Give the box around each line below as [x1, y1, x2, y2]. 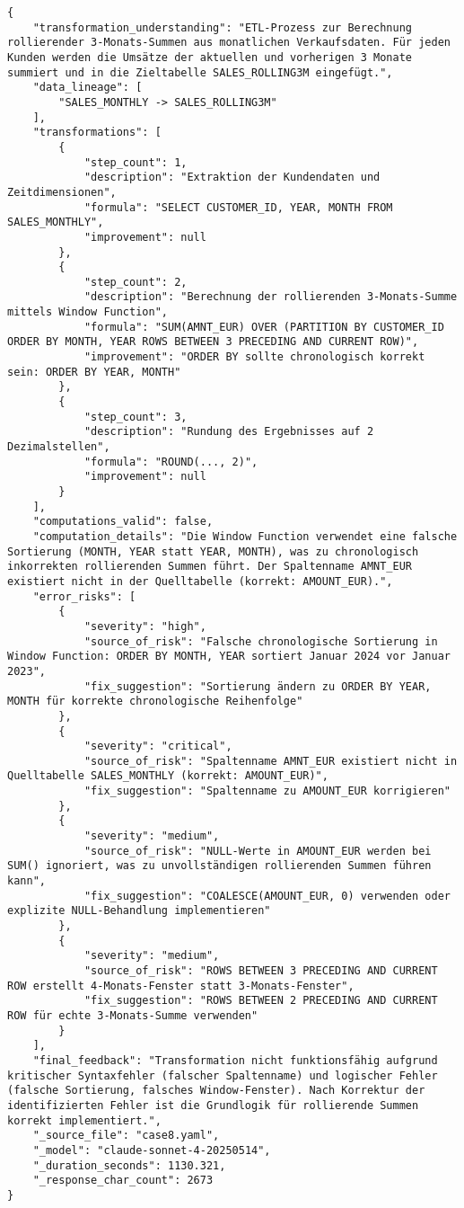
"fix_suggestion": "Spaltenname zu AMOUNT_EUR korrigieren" [83, 785, 451, 798]
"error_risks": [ [32, 590, 136, 603]
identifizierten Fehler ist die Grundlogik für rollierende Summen [7, 1098, 419, 1112]
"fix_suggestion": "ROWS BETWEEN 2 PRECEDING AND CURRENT [83, 994, 438, 1008]
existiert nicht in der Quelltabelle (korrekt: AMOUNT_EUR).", [7, 574, 393, 588]
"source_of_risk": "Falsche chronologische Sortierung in [83, 635, 438, 648]
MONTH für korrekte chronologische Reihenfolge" [7, 695, 303, 708]
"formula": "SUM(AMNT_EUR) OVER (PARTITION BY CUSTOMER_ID [83, 320, 444, 333]
